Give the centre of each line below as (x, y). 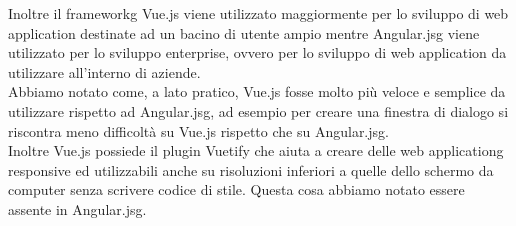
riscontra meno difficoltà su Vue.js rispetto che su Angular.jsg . (198, 130)
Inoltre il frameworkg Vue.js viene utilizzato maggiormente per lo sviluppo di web (258, 13)
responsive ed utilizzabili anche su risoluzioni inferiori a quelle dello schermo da (251, 169)
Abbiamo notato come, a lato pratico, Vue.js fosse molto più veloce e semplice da (257, 91)
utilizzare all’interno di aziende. (104, 71)
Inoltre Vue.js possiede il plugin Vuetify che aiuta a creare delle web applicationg (256, 150)
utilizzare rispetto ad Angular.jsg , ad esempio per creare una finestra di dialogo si (258, 110)
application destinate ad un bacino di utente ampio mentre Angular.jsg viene (244, 32)
